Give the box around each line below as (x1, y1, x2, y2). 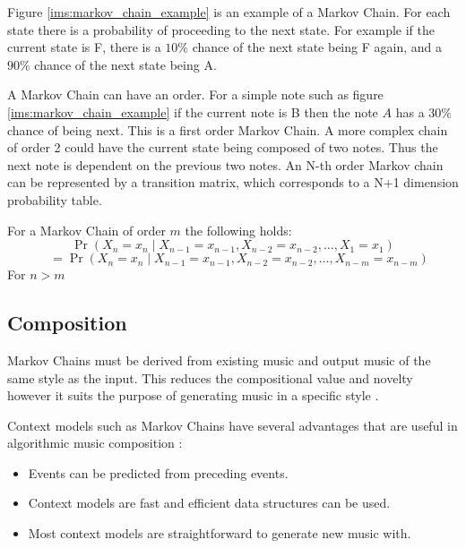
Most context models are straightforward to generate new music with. (28, 524, 411, 543)
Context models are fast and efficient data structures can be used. (28, 493, 391, 512)
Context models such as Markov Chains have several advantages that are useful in (7, 415, 458, 434)
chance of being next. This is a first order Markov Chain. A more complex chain (7, 120, 448, 139)
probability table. (7, 190, 102, 209)
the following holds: (185, 220, 292, 239)
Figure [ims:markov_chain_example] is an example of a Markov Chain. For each (7, 3, 451, 21)
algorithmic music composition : (7, 433, 183, 452)
